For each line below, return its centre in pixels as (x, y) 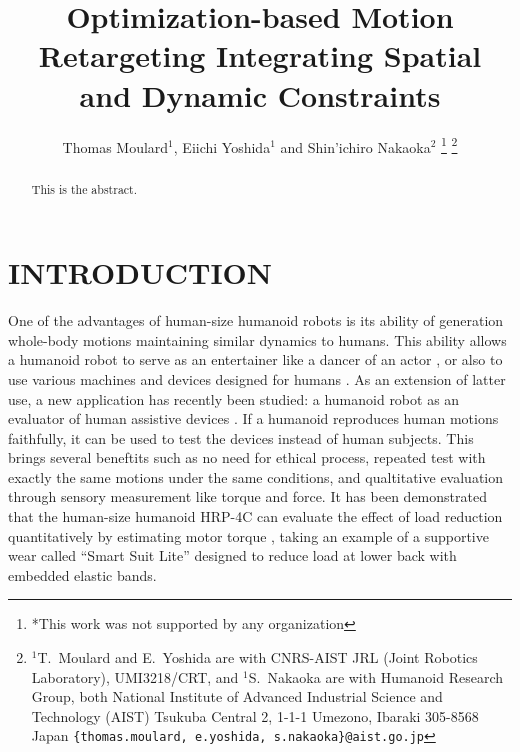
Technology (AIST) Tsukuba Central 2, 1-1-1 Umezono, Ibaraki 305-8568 (255, 715)
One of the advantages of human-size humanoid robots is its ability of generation (256, 320)
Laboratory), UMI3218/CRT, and (135, 676)
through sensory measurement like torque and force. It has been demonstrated (247, 496)
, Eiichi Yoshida (222, 146)
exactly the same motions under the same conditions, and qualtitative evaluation (256, 476)
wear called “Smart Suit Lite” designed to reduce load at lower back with (232, 555)
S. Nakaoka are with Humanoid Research (376, 676)
